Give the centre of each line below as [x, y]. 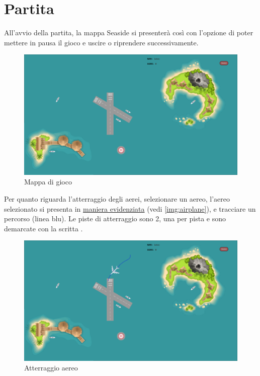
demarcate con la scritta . [44, 228]
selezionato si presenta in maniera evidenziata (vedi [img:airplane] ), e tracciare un [130, 208]
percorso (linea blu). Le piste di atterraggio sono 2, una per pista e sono [115, 218]
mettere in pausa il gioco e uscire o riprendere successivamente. [101, 42]
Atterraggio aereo [51, 368]
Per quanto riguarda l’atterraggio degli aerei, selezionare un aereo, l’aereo [117, 199]
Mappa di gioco [48, 182]
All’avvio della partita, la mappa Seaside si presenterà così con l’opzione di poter [129, 33]
